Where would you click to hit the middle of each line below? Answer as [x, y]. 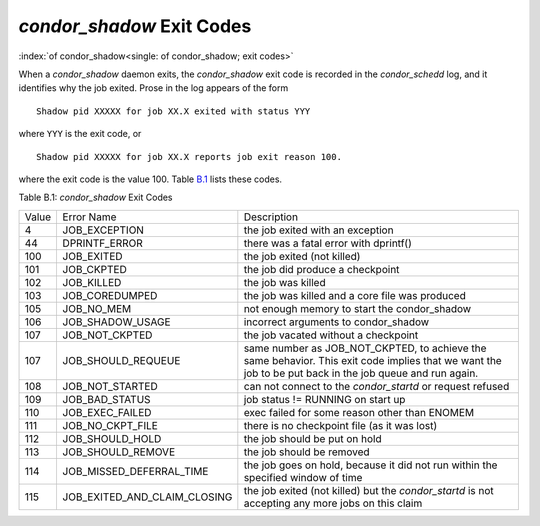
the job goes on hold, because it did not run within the [370, 465]
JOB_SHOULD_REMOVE [119, 452]
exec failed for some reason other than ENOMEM [359, 412]
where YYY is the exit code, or [80, 134]
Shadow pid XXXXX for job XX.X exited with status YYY [173, 111]
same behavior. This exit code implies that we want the [372, 360]
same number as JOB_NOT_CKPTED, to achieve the [365, 348]
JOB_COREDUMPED [110, 295]
